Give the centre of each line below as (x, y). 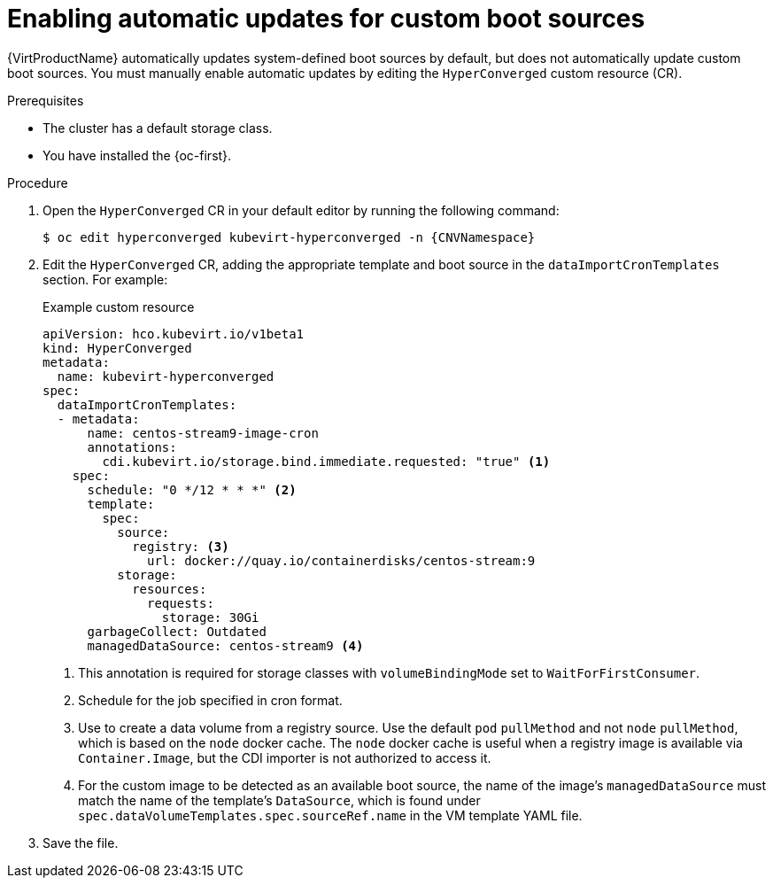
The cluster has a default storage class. (158, 128)
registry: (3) (181, 546)
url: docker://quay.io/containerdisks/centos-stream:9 (341, 560)
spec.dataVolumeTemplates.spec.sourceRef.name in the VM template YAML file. (330, 815)
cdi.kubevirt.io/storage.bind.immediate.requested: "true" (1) (326, 461)
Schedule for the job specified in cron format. (210, 700)
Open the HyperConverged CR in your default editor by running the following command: (301, 210)
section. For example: (105, 279)
